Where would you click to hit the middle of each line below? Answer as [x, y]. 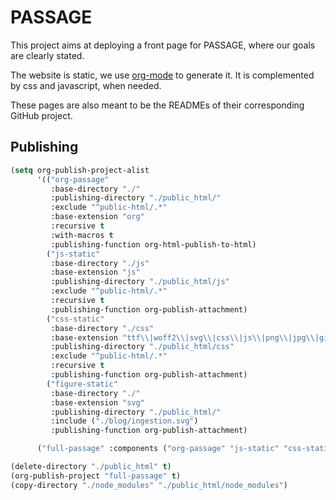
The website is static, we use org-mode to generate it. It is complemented [162, 75]
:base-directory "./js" [100, 263]
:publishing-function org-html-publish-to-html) [153, 244]
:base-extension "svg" [97, 402]
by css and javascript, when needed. [86, 85]
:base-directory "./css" [102, 328]
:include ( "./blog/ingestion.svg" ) [124, 421]
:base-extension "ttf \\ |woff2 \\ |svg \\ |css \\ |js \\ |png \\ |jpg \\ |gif [191, 337]
